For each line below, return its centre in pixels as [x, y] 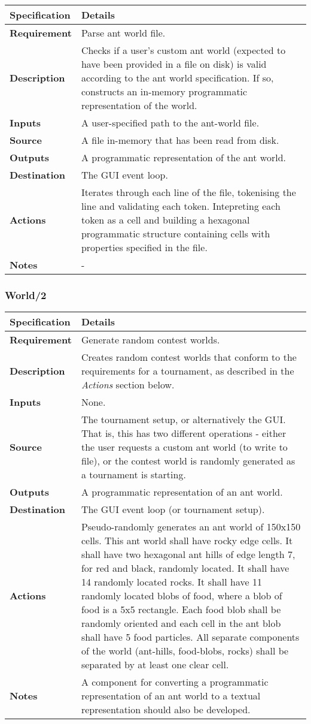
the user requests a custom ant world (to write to [184, 447]
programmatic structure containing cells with [176, 233]
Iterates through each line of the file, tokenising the [188, 192]
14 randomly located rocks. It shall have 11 [171, 582]
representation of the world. [139, 105]
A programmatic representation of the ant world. [184, 157]
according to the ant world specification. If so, [177, 78]
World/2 [26, 295]
